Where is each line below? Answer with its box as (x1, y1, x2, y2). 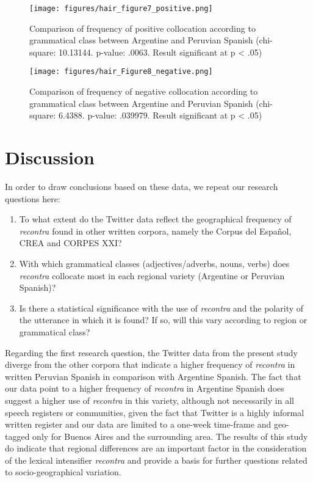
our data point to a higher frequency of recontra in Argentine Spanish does (5, 382, 284, 395)
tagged (5, 429, 30, 442)
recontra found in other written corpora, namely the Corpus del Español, (19, 224, 292, 237)
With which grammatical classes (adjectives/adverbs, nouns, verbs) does (19, 257, 290, 269)
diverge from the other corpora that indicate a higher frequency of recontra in (5, 358, 295, 371)
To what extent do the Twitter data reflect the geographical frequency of (19, 213, 292, 225)
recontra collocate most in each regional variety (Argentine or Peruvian (19, 269, 285, 282)
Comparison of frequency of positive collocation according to (29, 21, 256, 34)
